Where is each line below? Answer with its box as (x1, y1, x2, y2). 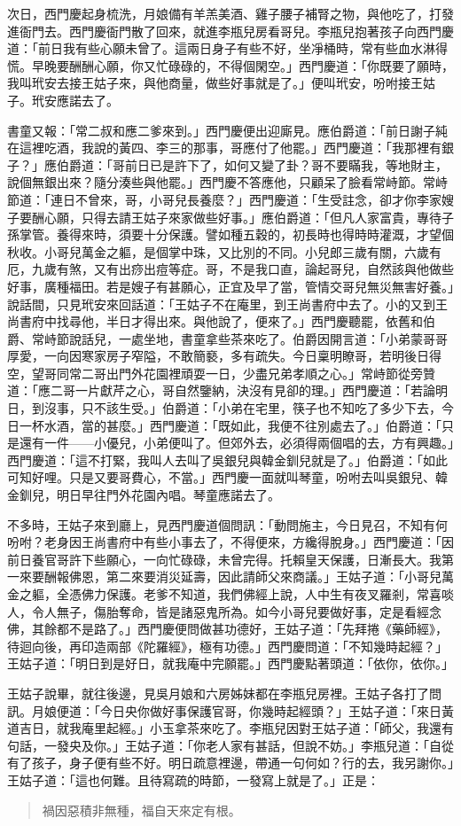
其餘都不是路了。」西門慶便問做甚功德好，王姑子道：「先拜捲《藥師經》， (31, 619, 448, 638)
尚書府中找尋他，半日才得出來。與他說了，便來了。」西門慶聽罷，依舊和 (7, 312, 423, 331)
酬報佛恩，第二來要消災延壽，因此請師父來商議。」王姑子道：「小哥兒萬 (43, 567, 454, 586)
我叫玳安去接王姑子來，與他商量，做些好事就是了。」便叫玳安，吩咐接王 (7, 74, 423, 92)
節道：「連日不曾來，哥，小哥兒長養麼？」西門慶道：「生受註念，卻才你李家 (7, 190, 441, 208)
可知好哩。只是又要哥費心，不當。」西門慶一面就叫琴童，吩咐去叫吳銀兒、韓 (7, 468, 448, 487)
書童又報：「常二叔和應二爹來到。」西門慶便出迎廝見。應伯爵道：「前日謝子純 (7, 121, 448, 139)
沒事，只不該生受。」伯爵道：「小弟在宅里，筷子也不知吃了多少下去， (43, 399, 441, 417)
